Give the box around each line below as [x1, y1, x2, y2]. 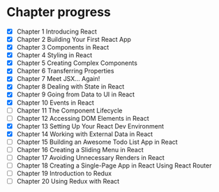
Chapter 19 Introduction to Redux [16, 169, 112, 178]
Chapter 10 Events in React [16, 98, 95, 107]
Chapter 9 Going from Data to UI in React [16, 90, 135, 98]
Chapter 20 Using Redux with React [16, 177, 120, 186]
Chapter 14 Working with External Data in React [16, 130, 153, 138]
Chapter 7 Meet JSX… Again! [16, 75, 100, 83]
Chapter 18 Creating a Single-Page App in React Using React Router [16, 161, 212, 170]
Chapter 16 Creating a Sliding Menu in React [16, 145, 144, 154]
